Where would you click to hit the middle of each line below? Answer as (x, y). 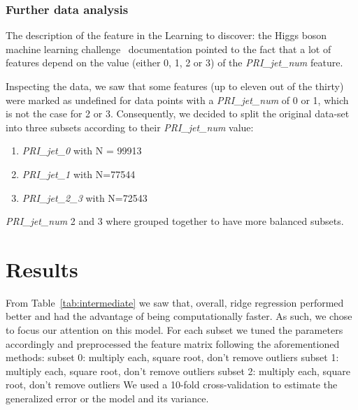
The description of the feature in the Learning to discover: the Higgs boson (166, 35)
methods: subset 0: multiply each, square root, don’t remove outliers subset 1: (172, 357)
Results (42, 269)
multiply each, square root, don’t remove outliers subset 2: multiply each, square (178, 371)
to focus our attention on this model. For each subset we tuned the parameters (174, 330)
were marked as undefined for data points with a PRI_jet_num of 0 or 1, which (177, 100)
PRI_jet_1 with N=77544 (79, 174)
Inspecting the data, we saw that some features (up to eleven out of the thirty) (175, 86)
